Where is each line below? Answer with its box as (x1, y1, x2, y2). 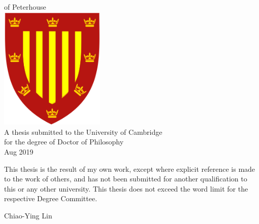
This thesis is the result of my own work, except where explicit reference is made (4, 163, 255, 174)
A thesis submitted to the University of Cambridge (4, 126, 163, 137)
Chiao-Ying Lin (4, 210, 52, 220)
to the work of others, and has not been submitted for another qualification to (4, 173, 247, 184)
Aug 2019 (4, 146, 34, 157)
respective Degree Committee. (4, 193, 98, 204)
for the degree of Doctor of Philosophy (4, 136, 124, 147)
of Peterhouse (4, 2, 46, 12)
